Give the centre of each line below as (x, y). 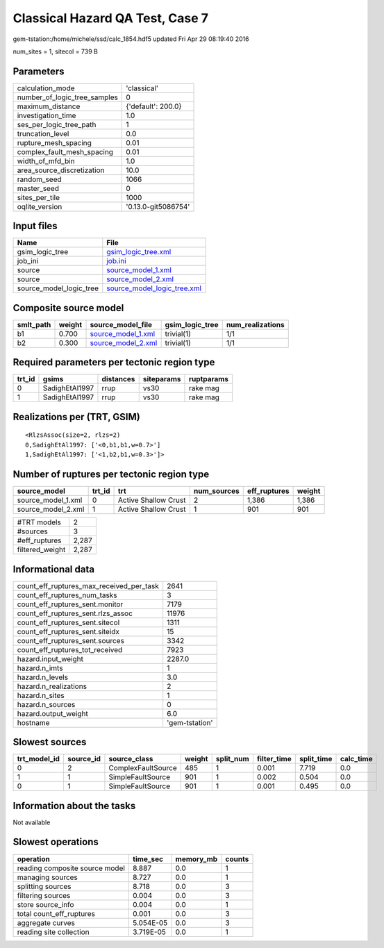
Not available (32, 822)
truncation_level (43, 133)
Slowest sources (50, 742)
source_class (131, 759)
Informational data (54, 569)
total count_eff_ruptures (56, 913)
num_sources (216, 491)
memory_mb (197, 859)
